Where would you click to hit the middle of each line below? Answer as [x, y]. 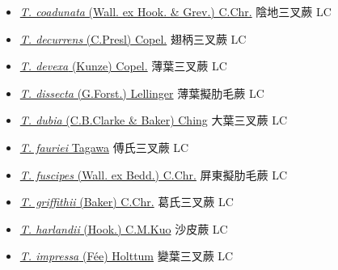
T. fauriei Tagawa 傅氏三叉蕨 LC [104, 147]
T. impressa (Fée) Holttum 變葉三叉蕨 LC [127, 256]
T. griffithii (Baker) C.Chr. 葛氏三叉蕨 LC [127, 202]
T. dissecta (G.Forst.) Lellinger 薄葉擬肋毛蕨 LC [142, 93]
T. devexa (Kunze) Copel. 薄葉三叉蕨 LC [123, 66]
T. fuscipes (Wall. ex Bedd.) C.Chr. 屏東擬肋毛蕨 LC [154, 174]
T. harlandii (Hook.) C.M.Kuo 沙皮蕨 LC [124, 228]
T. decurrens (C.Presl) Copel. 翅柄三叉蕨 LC [133, 38]
